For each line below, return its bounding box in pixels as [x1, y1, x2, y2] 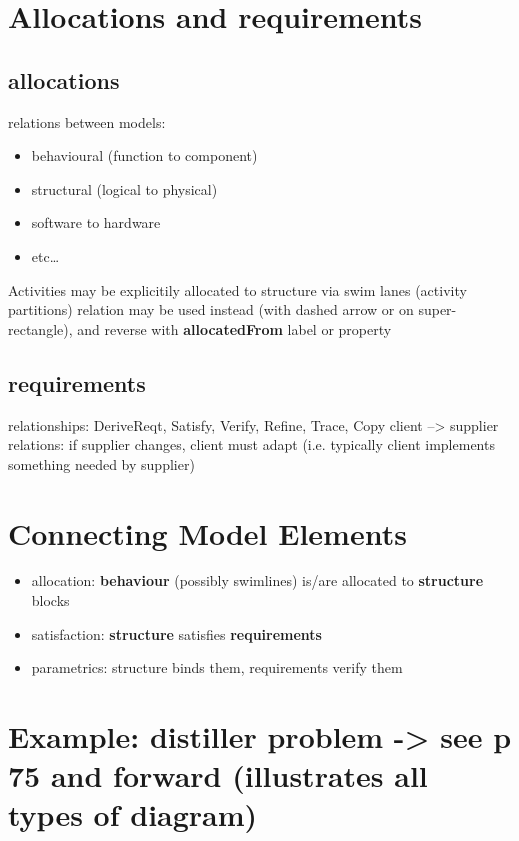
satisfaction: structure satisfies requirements [31, 623, 322, 644]
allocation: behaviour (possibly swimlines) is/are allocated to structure [31, 570, 484, 591]
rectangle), [8, 318, 73, 339]
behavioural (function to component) [31, 145, 258, 166]
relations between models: [8, 111, 166, 132]
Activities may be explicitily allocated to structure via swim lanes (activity [8, 279, 467, 300]
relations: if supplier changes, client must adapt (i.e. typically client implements [8, 434, 495, 455]
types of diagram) [8, 794, 258, 835]
